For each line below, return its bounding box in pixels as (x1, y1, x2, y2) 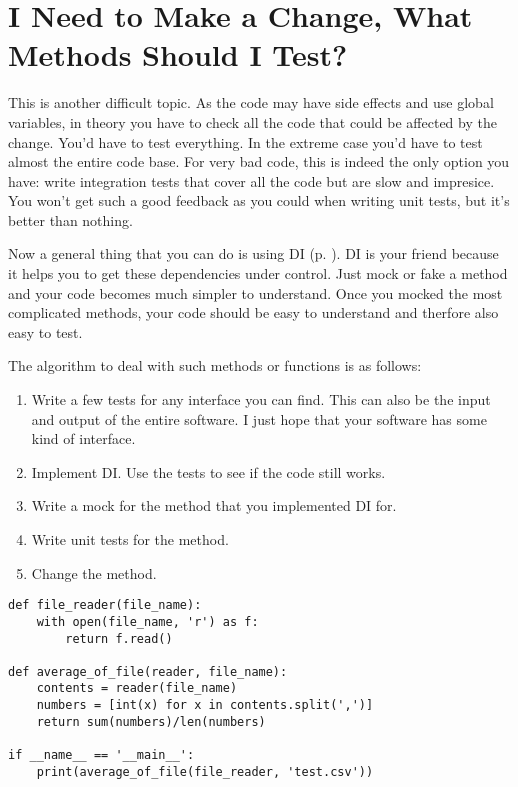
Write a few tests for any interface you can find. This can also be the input (31, 389, 491, 410)
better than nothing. (8, 209, 133, 230)
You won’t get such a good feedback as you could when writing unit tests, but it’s (8, 190, 510, 211)
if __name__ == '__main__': (8, 748, 195, 763)
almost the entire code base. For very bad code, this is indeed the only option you (8, 151, 510, 172)
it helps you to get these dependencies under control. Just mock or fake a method (8, 263, 508, 284)
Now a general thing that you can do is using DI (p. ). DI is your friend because (8, 243, 499, 264)
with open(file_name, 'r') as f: (36, 614, 259, 629)
